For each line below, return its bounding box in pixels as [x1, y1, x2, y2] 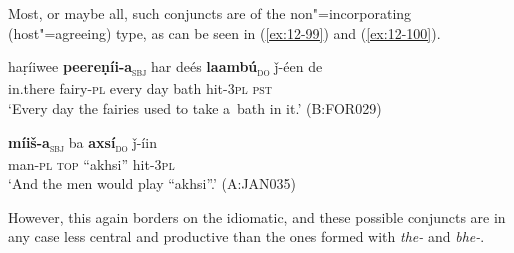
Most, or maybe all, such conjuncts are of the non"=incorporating [8, 3, 412, 23]
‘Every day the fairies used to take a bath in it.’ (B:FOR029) [8, 97, 382, 118]
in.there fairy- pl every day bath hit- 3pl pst [8, 78, 273, 99]
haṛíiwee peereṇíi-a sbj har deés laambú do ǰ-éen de [8, 56, 323, 79]
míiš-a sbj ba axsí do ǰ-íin [8, 131, 157, 155]
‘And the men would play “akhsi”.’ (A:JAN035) [8, 173, 297, 194]
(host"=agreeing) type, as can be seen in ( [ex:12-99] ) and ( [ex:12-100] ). [8, 22, 441, 43]
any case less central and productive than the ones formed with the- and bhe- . [8, 226, 485, 247]
